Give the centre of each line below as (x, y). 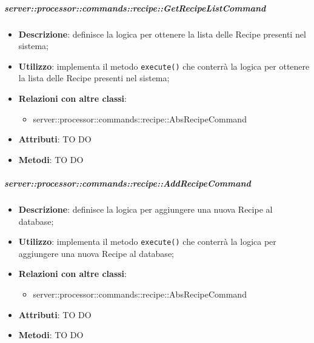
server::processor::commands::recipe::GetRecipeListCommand (135, 8)
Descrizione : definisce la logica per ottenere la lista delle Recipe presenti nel (162, 34)
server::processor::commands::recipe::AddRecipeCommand (128, 183)
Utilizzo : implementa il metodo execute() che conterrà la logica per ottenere (164, 66)
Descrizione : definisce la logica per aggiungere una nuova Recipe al (145, 209)
